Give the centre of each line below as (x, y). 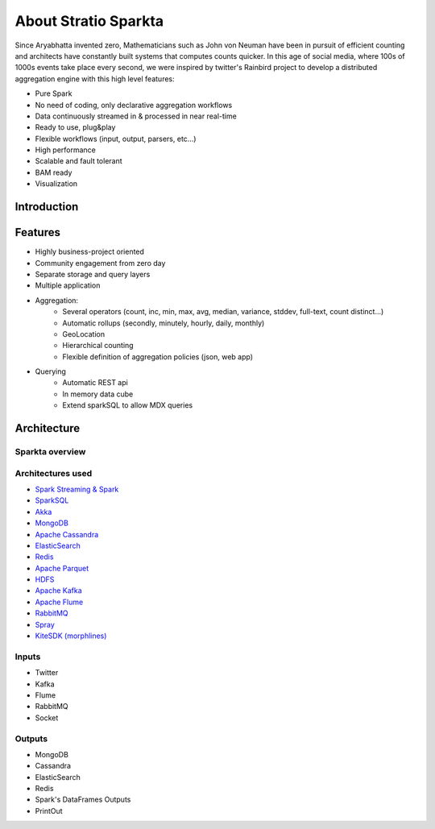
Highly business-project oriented (90, 252)
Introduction (47, 207)
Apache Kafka (58, 591)
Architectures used (54, 473)
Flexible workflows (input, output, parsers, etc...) (116, 139)
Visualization (56, 184)
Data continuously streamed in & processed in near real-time (136, 116)
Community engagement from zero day (100, 263)
